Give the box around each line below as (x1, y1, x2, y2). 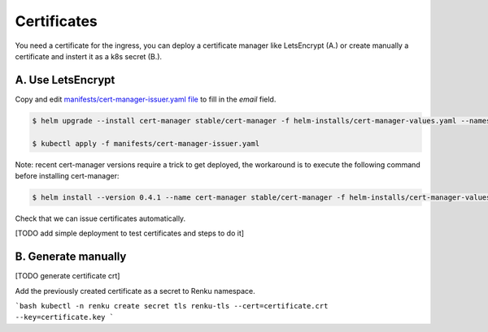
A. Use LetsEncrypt (15, 73, 115, 87)
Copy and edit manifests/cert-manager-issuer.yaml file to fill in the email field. (15, 94, 277, 104)
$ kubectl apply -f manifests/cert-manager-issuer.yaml (32, 139, 260, 148)
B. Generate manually (15, 250, 127, 264)
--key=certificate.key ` (15, 313, 114, 322)
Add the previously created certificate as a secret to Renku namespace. (15, 286, 255, 295)
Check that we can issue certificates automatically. (15, 213, 186, 223)
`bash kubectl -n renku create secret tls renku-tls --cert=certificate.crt (15, 301, 329, 311)
